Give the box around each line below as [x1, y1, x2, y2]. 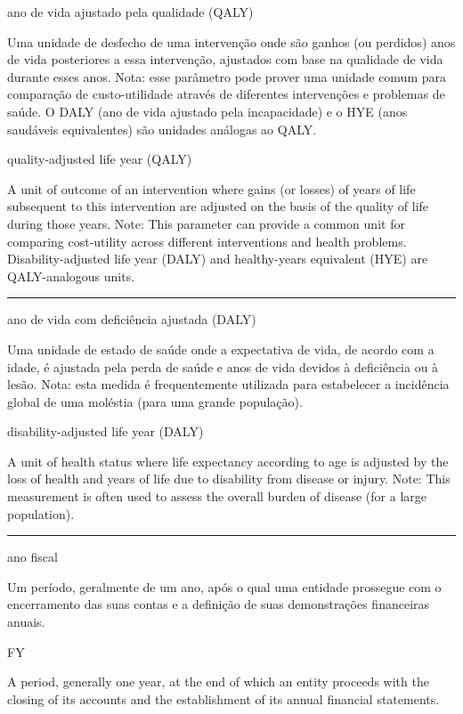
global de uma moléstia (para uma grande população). [7, 392, 303, 410]
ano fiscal [7, 548, 58, 566]
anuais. [7, 613, 45, 631]
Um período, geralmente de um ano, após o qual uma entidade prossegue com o [7, 577, 442, 596]
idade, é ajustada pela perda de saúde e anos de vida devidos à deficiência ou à [7, 357, 439, 376]
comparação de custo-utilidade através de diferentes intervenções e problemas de [7, 85, 445, 103]
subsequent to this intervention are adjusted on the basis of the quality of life [7, 197, 429, 215]
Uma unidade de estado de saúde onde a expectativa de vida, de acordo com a [7, 339, 435, 358]
